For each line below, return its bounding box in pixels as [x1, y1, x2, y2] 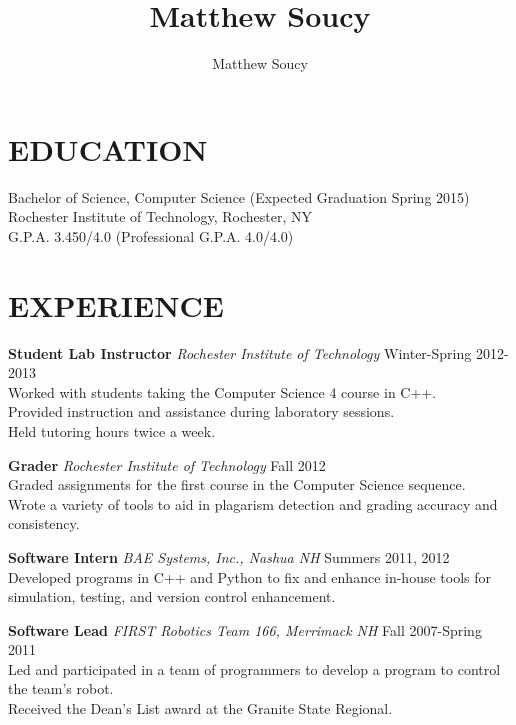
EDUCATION [8, 128, 208, 169]
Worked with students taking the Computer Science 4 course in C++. [8, 381, 437, 402]
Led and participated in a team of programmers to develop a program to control [8, 658, 501, 679]
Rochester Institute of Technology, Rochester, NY [8, 206, 313, 227]
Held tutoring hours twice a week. [8, 420, 216, 441]
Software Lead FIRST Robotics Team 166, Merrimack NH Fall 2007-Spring [8, 619, 482, 640]
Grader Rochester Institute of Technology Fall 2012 [8, 454, 326, 475]
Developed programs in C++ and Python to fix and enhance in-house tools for [8, 566, 491, 587]
